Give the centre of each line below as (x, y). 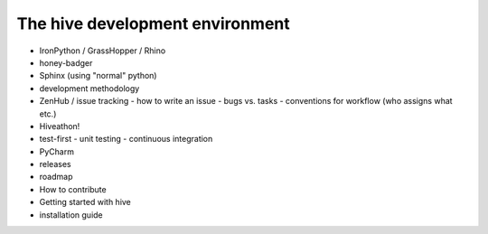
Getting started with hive (85, 202)
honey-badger (66, 62)
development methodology (89, 88)
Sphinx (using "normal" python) (98, 76)
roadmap (56, 177)
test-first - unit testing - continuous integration (126, 139)
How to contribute (73, 189)
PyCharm (56, 151)
